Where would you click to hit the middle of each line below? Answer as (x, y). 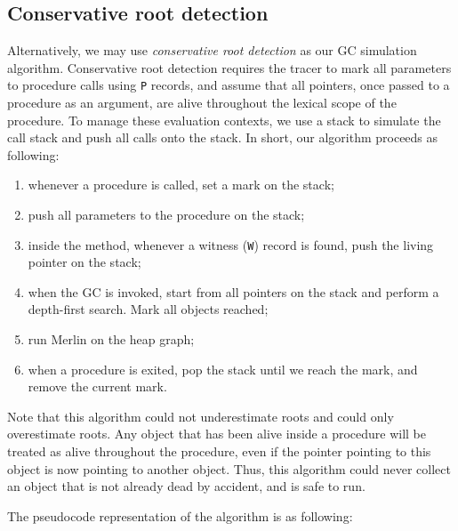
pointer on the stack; (84, 262)
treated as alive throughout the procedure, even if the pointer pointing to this (219, 451)
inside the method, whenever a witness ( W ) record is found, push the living (231, 244)
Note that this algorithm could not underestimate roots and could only (201, 416)
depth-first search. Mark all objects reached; (148, 309)
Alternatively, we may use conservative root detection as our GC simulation (212, 50)
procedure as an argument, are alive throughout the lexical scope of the (202, 103)
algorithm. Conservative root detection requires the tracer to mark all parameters (229, 67)
